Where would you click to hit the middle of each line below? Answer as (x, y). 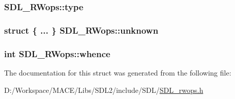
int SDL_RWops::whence (57, 53)
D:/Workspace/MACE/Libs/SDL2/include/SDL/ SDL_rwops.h (104, 90)
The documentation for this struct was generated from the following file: (118, 72)
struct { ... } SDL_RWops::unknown (81, 30)
